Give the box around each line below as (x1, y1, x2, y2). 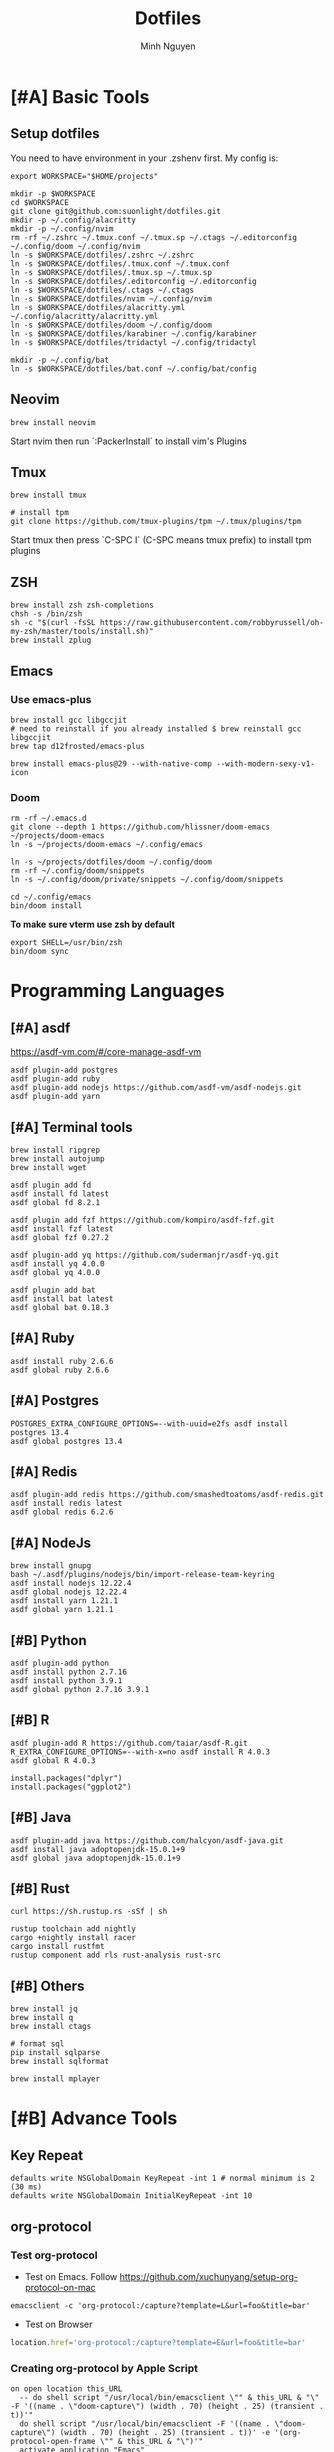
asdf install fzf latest (10, 1223, 114, 1234)
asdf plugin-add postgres (10, 1065, 118, 1076)
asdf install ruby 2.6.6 (10, 1356, 114, 1366)
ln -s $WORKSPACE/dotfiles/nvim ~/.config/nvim (10, 293, 213, 304)
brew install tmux (10, 490, 87, 501)
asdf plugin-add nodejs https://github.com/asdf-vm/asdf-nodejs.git (10, 1083, 302, 1093)
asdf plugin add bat (10, 1285, 97, 1295)
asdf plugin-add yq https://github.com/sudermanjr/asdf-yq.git (10, 1250, 280, 1260)
